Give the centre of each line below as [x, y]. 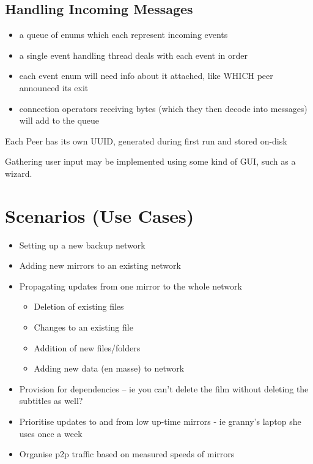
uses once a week [51, 433]
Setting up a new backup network [82, 245]
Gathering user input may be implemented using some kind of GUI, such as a [150, 161]
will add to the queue [59, 120]
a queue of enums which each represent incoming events [123, 35]
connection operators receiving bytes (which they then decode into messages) [163, 108]
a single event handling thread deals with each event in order [134, 55]
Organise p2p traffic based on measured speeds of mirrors [127, 454]
